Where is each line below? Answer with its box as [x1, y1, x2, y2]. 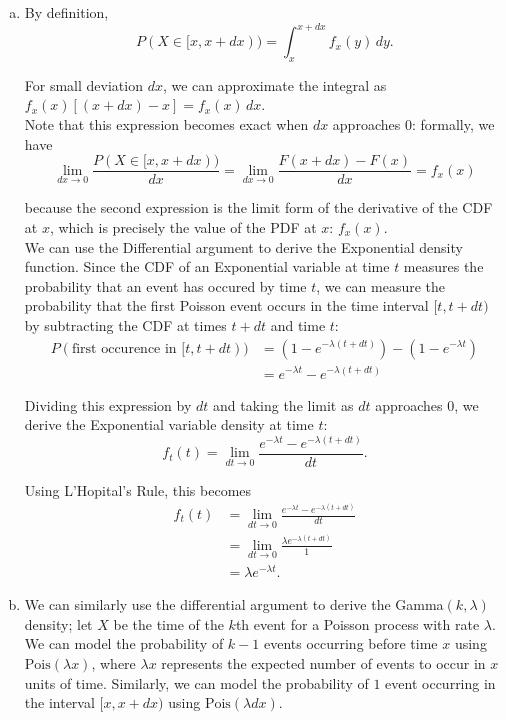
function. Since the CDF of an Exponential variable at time [24, 256, 390, 277]
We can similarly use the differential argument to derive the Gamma [24, 594, 444, 615]
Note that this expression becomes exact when [24, 114, 309, 135]
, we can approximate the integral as [162, 74, 387, 95]
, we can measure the [316, 275, 446, 296]
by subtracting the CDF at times [24, 314, 227, 335]
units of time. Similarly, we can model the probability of [24, 672, 369, 693]
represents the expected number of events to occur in [161, 652, 486, 673]
